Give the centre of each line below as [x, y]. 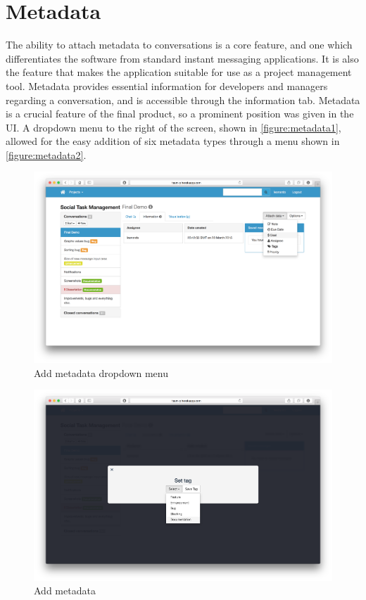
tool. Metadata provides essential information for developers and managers [167, 85]
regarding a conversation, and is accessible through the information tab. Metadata [183, 100]
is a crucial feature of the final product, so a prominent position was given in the [180, 114]
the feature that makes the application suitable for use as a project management [179, 72]
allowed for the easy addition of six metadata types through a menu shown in [173, 141]
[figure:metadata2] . [46, 154]
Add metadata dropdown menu [101, 372]
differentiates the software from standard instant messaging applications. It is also [182, 58]
